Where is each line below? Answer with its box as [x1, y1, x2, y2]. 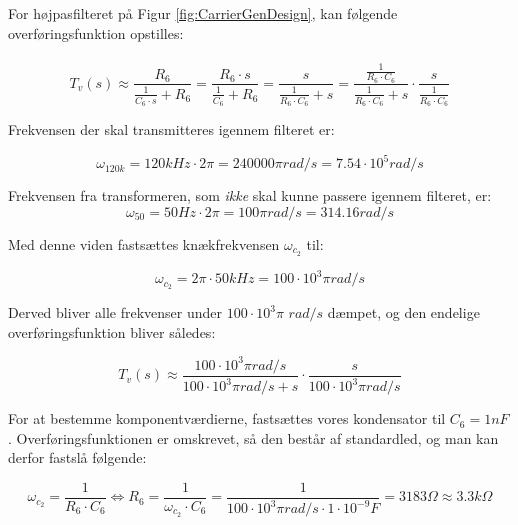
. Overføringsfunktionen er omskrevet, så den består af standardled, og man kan [8, 427, 499, 448]
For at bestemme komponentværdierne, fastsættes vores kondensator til [8, 408, 446, 429]
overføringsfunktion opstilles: [8, 22, 184, 43]
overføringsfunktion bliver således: [8, 321, 216, 342]
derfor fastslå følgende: [8, 447, 147, 468]
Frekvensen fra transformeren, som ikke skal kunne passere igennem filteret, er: [8, 185, 492, 206]
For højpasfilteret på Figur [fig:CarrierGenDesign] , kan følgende [8, 3, 398, 23]
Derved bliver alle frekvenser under [8, 302, 222, 323]
